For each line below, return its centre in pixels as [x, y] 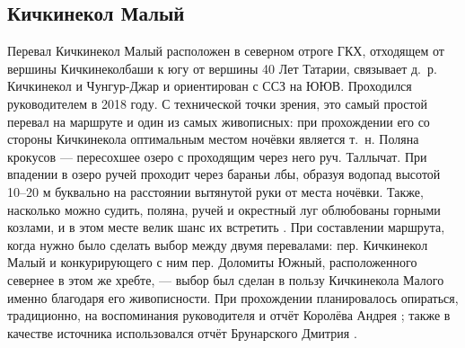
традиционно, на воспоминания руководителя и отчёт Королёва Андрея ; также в [229, 315]
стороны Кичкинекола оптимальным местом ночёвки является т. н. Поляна [213, 139]
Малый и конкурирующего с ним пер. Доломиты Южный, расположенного [212, 262]
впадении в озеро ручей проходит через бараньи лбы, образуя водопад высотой [224, 174]
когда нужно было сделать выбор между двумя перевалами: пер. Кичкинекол [218, 244]
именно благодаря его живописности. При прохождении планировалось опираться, [233, 297]
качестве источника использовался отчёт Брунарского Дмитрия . [182, 332]
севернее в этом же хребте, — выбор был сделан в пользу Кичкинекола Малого [226, 279]
